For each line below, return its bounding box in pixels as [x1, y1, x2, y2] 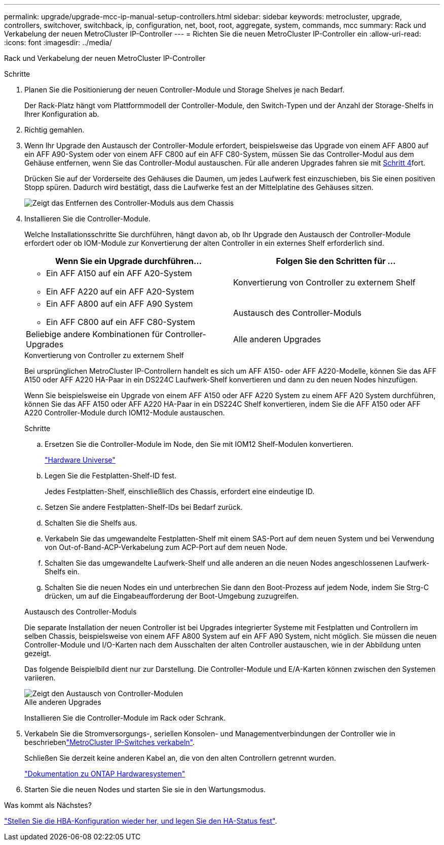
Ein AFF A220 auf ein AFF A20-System [46, 286, 194, 297]
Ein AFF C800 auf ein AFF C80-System [46, 317, 195, 327]
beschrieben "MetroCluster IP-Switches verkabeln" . [24, 738, 195, 746]
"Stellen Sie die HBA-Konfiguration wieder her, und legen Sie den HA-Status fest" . [4, 817, 277, 825]
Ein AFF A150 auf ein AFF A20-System [46, 268, 192, 278]
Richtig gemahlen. [24, 125, 85, 134]
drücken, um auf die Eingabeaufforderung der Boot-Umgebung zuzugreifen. [45, 592, 299, 600]
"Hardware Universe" [45, 456, 116, 464]
